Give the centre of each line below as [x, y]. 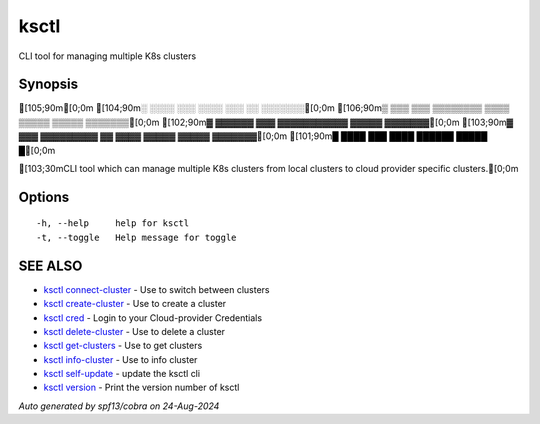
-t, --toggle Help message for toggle [136, 237]
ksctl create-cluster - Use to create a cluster [135, 304]
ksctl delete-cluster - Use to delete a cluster [134, 331]
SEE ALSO [50, 265]
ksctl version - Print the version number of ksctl [141, 387]
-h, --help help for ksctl [113, 223]
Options [44, 196]
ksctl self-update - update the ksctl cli [121, 374]
